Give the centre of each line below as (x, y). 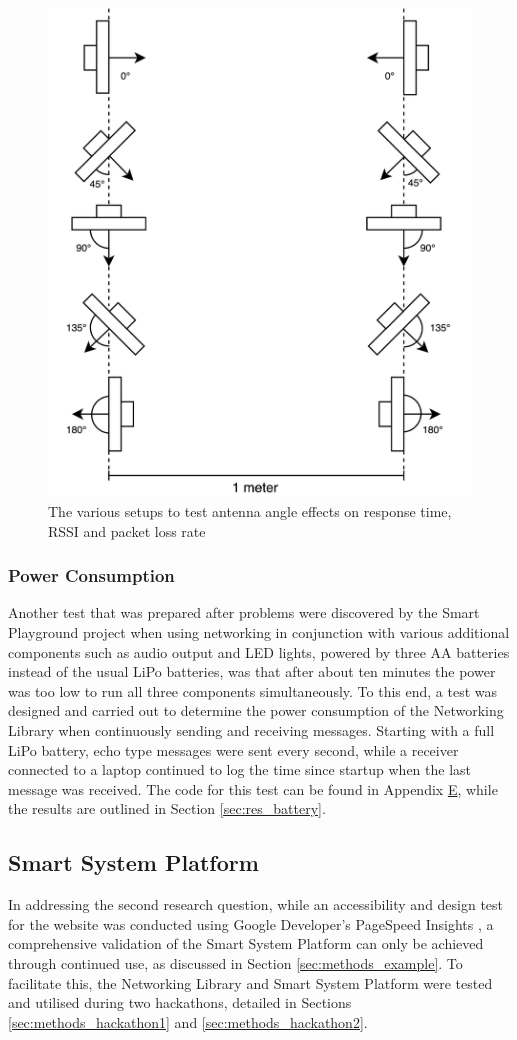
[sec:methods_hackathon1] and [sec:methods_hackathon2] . (188, 1021)
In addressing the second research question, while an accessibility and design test (256, 904)
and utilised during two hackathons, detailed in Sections (180, 1002)
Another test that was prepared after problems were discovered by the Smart (244, 612)
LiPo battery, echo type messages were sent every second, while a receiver (233, 749)
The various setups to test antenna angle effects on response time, (250, 511)
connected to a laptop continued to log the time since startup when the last (240, 769)
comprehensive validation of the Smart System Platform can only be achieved (246, 943)
